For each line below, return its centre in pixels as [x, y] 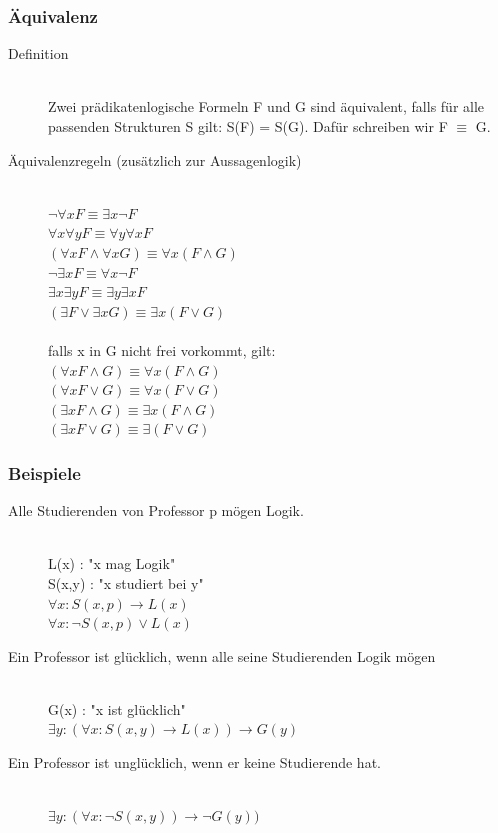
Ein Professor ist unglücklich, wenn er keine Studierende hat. [194, 762]
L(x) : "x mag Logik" [112, 563]
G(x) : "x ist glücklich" [117, 708]
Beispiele [44, 472]
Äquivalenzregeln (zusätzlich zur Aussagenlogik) [155, 159]
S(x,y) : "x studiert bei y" [126, 582]
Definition [38, 53]
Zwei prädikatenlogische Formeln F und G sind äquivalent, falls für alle [266, 106]
